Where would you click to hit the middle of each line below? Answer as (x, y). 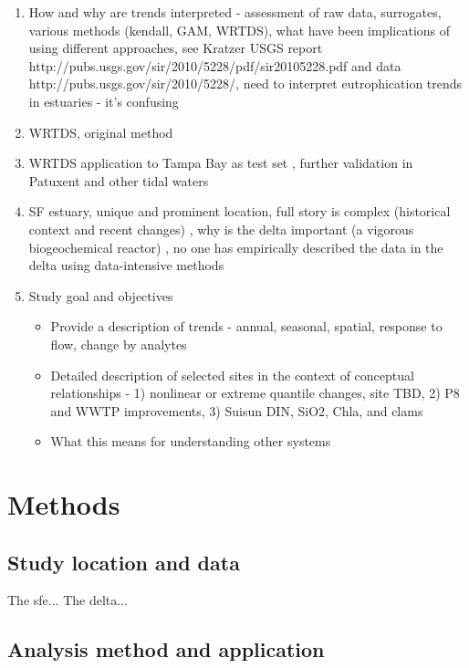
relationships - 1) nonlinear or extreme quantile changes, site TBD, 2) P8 (255, 393)
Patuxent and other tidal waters (119, 180)
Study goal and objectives (101, 295)
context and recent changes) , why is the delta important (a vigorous (221, 229)
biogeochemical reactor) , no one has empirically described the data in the (236, 247)
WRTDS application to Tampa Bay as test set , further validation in (221, 163)
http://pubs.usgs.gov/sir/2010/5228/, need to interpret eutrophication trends (245, 83)
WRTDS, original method (101, 132)
